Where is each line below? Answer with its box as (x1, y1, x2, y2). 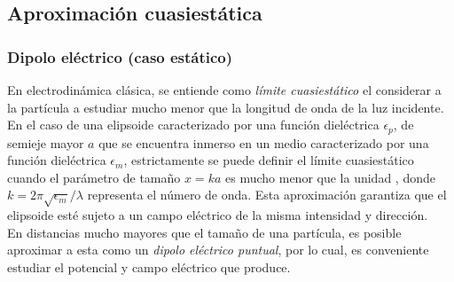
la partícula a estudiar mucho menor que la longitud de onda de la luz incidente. (7, 98, 444, 116)
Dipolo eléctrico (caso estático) (7, 45, 233, 67)
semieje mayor (7, 133, 84, 152)
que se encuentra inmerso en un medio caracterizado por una (98, 133, 429, 152)
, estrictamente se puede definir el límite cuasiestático (123, 151, 414, 169)
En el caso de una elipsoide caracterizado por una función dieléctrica (7, 115, 380, 134)
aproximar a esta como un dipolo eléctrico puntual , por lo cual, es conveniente (7, 240, 429, 259)
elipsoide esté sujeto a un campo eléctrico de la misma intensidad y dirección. (7, 206, 428, 224)
